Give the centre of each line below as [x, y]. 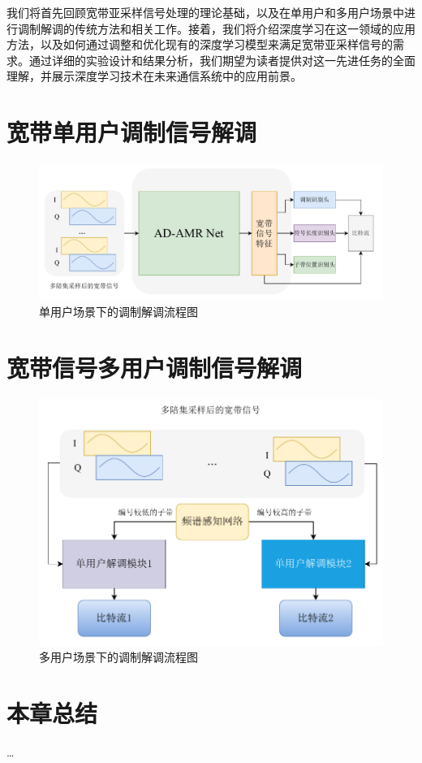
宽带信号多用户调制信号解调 [155, 367]
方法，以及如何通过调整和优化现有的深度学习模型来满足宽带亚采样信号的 [200, 44]
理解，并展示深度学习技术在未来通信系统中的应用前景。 [154, 76]
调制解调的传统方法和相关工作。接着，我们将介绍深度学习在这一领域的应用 [216, 28]
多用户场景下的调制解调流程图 [118, 657]
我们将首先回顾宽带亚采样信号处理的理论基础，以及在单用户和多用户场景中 [205, 12]
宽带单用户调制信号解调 [132, 132]
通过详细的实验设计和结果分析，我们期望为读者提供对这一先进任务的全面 [222, 60]
